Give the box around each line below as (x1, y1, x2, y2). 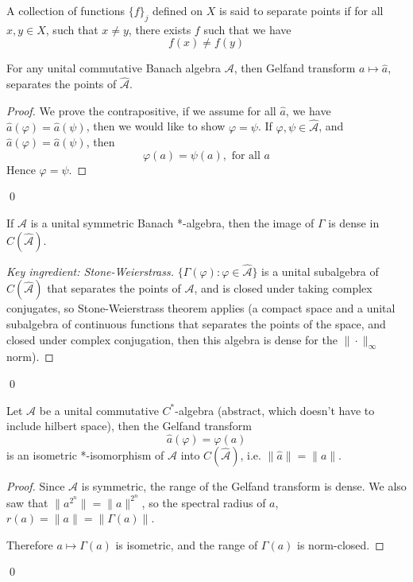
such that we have (203, 21, 291, 37)
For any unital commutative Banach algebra (6, 60, 221, 76)
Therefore (6, 536, 53, 553)
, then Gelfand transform (234, 60, 356, 76)
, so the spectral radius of (141, 494, 266, 510)
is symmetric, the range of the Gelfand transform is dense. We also (81, 477, 407, 494)
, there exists (128, 21, 191, 37)
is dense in (328, 214, 380, 231)
